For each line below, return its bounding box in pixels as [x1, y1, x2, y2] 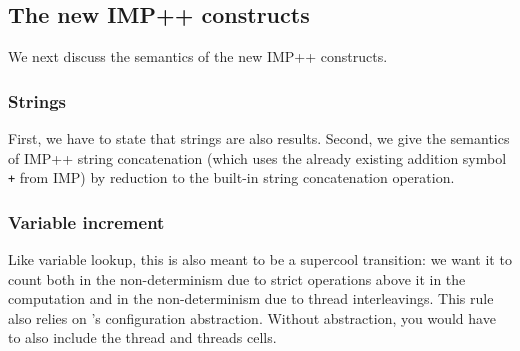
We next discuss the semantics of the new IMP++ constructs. [8, 46, 388, 67]
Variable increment [8, 209, 165, 234]
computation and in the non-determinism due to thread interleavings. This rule [8, 288, 494, 309]
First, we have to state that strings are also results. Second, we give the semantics [8, 128, 510, 149]
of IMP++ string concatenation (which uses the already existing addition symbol [8, 147, 507, 168]
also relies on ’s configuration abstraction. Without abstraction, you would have [8, 307, 496, 328]
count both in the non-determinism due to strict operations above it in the [8, 268, 466, 289]
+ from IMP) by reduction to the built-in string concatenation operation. [8, 167, 455, 188]
